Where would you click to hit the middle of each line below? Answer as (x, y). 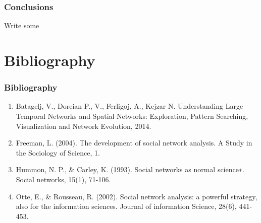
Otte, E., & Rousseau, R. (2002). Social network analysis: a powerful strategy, (137, 196)
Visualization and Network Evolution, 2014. (84, 126)
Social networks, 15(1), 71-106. (63, 179)
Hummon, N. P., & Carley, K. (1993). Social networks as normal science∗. (130, 169)
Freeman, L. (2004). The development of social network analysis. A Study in (134, 143)
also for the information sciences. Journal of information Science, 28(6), (126, 206)
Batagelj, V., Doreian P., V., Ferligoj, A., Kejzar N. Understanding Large (129, 106)
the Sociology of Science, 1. (58, 152)
